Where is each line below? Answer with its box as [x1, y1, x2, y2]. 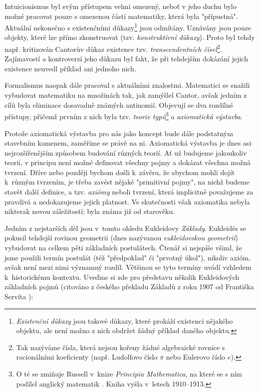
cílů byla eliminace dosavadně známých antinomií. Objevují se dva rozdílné [4, 99, 233, 110]
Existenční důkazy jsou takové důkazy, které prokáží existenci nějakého [16, 315, 233, 326]
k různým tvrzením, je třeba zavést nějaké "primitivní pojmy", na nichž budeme [4, 177, 250, 187]
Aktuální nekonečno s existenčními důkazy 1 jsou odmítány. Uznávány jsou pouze [4, 21, 252, 32]
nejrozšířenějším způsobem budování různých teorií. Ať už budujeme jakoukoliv [4, 147, 247, 158]
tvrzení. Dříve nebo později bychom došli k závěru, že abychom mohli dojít [4, 167, 235, 177]
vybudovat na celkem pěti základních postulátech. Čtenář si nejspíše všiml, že [4, 242, 243, 253]
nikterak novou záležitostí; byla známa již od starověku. [4, 206, 175, 216]
